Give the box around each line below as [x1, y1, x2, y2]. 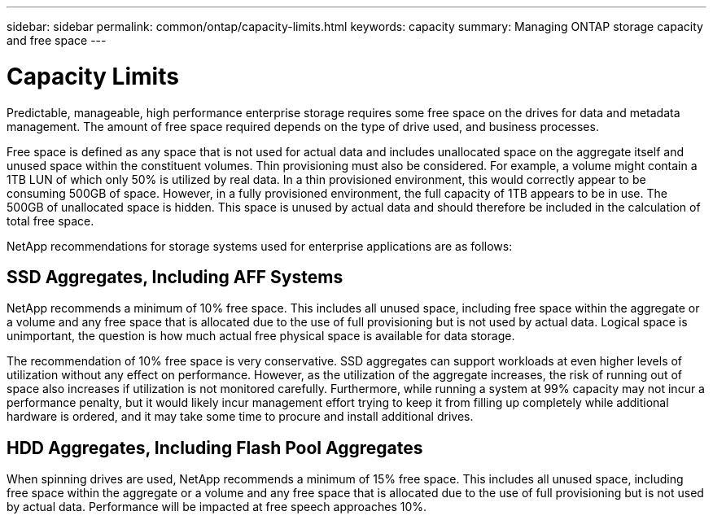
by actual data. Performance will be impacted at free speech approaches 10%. [7, 500, 427, 514]
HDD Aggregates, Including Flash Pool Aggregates [7, 437, 423, 458]
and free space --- [7, 33, 107, 47]
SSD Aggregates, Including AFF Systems [7, 266, 343, 287]
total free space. [7, 213, 94, 228]
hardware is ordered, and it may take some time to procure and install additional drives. [7, 409, 474, 424]
